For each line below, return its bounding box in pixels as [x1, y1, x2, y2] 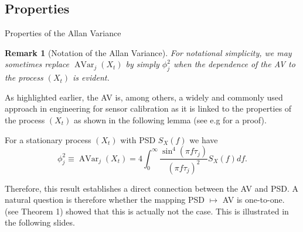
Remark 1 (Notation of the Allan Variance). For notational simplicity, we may [5, 46, 292, 58]
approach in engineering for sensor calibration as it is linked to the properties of [5, 102, 292, 115]
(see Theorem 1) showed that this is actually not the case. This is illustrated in [5, 205, 289, 217]
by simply [125, 58, 159, 70]
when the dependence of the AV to [173, 58, 295, 70]
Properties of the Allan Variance [5, 27, 121, 39]
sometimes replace [5, 58, 70, 70]
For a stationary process [5, 133, 91, 146]
